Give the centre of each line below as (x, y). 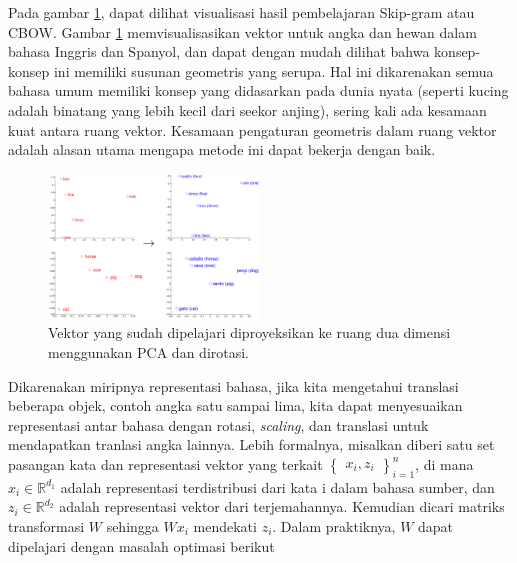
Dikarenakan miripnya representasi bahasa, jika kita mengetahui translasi (233, 385)
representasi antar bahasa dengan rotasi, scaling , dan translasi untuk (218, 424)
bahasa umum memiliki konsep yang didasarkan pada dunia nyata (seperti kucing (258, 90)
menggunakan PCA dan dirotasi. (149, 352)
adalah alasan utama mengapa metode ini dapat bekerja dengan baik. (222, 149)
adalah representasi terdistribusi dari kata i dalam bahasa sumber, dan (277, 486)
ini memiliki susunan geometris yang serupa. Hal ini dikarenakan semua (273, 70)
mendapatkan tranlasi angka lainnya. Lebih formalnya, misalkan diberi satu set (251, 444)
